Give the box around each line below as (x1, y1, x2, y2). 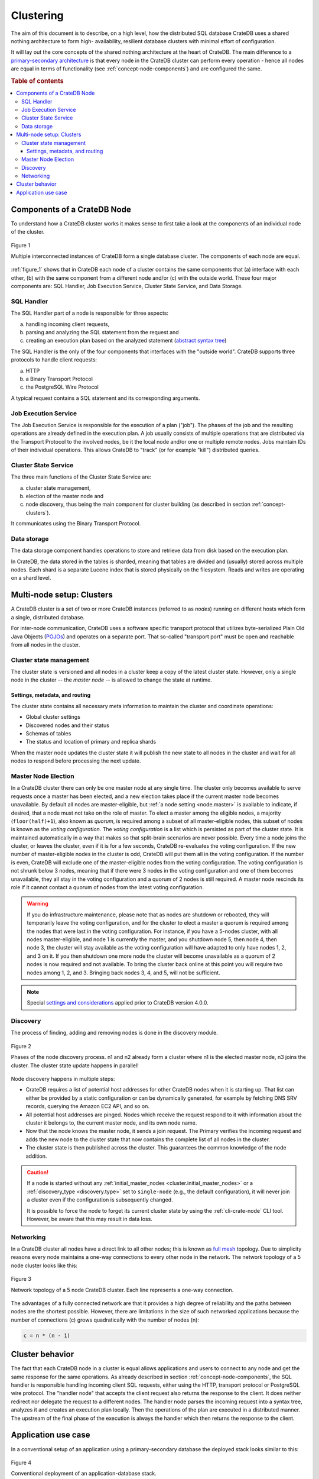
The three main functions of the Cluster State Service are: (11, 473, 152, 480)
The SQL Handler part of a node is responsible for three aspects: (11, 309, 168, 317)
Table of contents (11, 77, 64, 85)
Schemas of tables (25, 730, 71, 737)
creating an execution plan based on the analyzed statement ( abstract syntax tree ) (25, 337, 227, 344)
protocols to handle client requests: (11, 356, 97, 363)
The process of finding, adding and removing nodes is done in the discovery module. (11, 1029, 218, 1036)
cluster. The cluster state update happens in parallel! (11, 1062, 139, 1069)
